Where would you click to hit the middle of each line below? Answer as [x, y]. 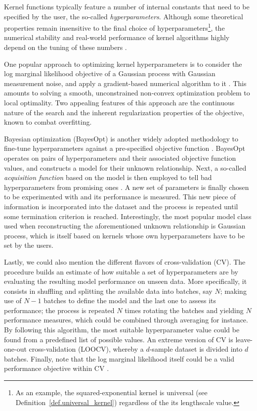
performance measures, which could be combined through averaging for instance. [126, 320]
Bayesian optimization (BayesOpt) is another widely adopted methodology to [121, 138]
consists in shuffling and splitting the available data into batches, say [108, 291]
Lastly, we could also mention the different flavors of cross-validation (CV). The [125, 261]
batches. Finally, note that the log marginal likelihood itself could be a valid [119, 358]
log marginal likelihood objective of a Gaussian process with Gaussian [110, 73]
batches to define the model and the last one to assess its [130, 300]
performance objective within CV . [57, 368]
